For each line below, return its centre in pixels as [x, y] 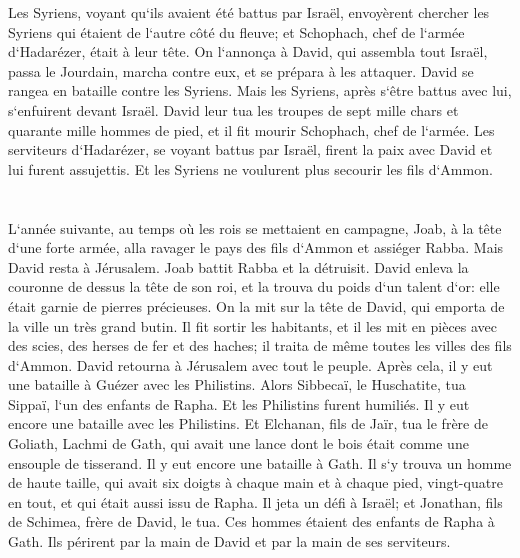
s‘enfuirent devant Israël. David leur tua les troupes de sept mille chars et [233, 109]
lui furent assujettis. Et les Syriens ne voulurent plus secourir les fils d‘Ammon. [250, 168]
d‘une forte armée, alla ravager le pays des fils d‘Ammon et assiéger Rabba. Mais [256, 247]
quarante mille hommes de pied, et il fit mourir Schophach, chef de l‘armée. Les [251, 129]
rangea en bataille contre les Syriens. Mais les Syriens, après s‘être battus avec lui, [260, 90]
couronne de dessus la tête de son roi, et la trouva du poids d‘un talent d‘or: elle [254, 286]
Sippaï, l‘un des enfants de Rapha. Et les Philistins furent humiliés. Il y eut [239, 403]
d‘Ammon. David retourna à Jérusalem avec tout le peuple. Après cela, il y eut [250, 364]
